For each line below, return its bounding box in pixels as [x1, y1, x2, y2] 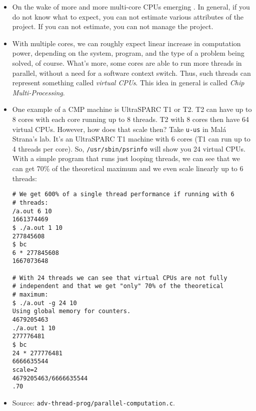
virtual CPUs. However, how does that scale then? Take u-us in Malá [12, 123, 226, 134]
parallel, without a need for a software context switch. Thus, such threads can [12, 67, 251, 78]
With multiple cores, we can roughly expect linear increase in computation [12, 38, 241, 48]
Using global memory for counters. [12, 308, 131, 315]
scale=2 [12, 366, 37, 373]
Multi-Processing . [12, 87, 65, 97]
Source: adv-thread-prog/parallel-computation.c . [12, 397, 175, 407]
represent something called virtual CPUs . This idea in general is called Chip [12, 77, 244, 88]
